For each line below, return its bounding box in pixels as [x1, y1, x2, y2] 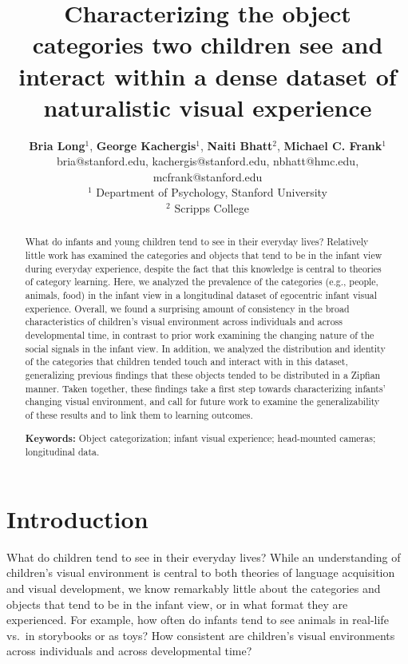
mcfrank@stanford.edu [153, 168, 263, 185]
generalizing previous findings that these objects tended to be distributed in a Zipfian [25, 368, 381, 382]
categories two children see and [32, 28, 383, 61]
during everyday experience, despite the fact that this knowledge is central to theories [25, 261, 382, 275]
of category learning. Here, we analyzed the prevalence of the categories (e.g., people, [25, 275, 378, 288]
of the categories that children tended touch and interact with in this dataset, [25, 355, 348, 368]
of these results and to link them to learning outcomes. [25, 408, 253, 421]
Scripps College [174, 200, 249, 217]
